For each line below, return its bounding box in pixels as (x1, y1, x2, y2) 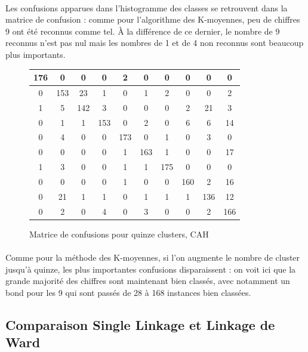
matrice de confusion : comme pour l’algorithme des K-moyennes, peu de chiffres (5, 13, 300, 26)
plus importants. (5, 48, 66, 60)
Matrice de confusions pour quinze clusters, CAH (29, 227, 209, 240)
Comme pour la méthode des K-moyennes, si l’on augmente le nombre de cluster (5, 251, 300, 263)
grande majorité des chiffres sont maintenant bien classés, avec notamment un (5, 274, 290, 287)
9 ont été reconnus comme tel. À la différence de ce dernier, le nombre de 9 (5, 24, 280, 37)
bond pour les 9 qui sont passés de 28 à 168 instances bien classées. (5, 286, 251, 298)
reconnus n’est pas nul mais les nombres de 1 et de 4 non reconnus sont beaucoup (5, 36, 304, 49)
